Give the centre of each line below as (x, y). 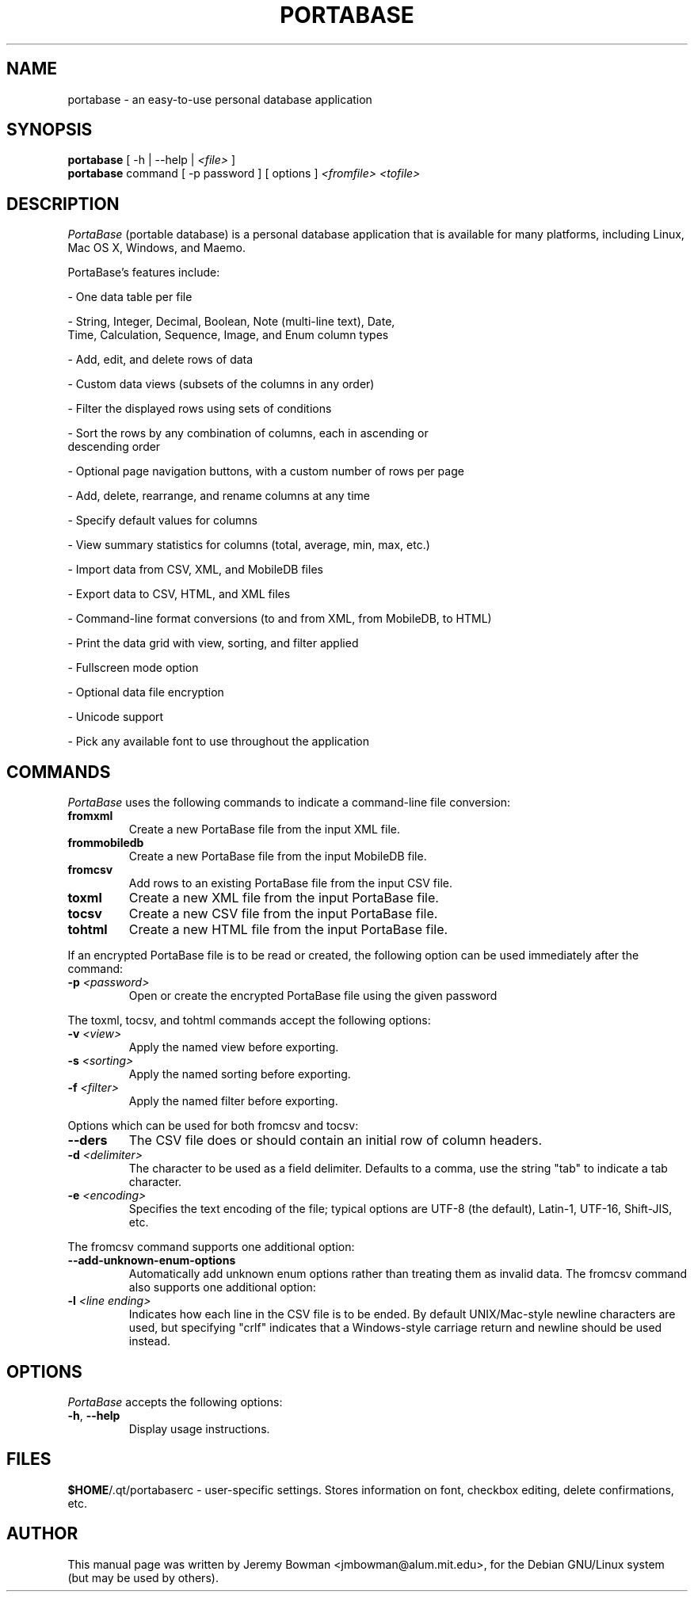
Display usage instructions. (199, 1428)
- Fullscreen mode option (133, 668)
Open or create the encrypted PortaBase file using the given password (313, 996)
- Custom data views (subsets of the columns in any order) (221, 384)
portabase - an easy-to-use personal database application (220, 99)
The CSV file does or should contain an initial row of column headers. (336, 1140)
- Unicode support (116, 717)
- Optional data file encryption (146, 692)
